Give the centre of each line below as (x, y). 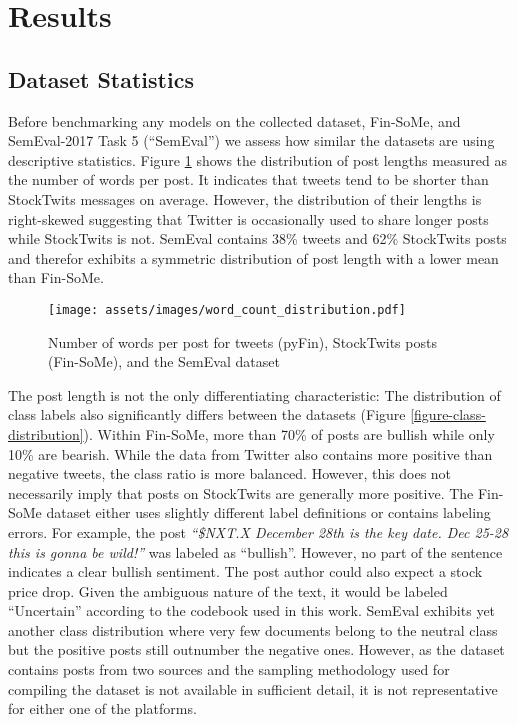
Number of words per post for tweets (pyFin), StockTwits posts (242, 341)
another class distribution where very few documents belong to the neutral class (253, 629)
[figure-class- (448, 414)
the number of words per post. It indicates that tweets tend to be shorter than (248, 179)
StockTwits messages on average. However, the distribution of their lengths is (245, 198)
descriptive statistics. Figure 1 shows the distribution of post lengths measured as (257, 159)
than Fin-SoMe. (56, 277)
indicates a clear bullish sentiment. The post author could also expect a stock (245, 571)
